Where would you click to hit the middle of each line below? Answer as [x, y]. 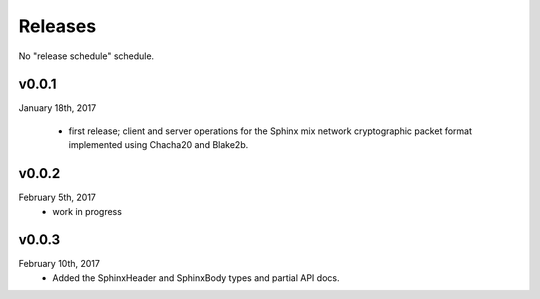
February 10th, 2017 [59, 264]
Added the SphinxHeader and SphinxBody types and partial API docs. [196, 277]
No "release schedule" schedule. [86, 56]
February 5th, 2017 [57, 197]
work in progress [87, 211]
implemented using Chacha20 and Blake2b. [158, 145]
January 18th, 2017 [57, 108]
